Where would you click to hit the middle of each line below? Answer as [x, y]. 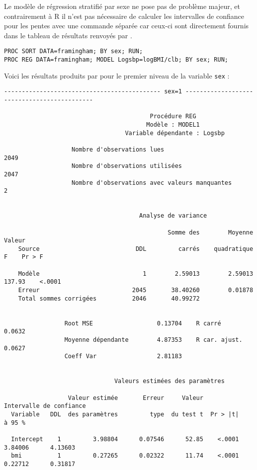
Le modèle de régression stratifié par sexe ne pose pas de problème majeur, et [122, 6]
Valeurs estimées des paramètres [169, 381]
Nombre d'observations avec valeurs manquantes [152, 183]
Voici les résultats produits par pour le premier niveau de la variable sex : [117, 75]
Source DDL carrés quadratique [136, 249]
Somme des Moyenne [211, 232]
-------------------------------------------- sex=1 [93, 92]
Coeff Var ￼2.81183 [123, 356]
